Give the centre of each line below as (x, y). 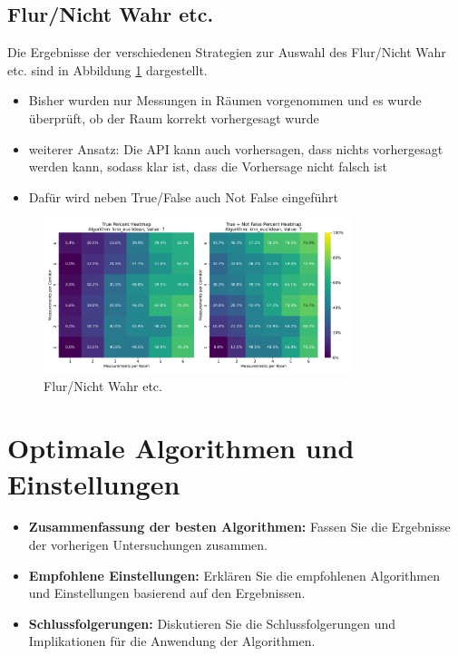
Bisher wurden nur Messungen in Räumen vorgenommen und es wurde (225, 100)
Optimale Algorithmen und (181, 448)
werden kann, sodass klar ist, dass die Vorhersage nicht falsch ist (208, 166)
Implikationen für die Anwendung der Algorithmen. (172, 641)
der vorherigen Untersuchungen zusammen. (148, 545)
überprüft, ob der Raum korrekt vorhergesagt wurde (174, 117)
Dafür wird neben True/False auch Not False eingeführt (184, 196)
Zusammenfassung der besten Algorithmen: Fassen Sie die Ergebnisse (239, 527)
